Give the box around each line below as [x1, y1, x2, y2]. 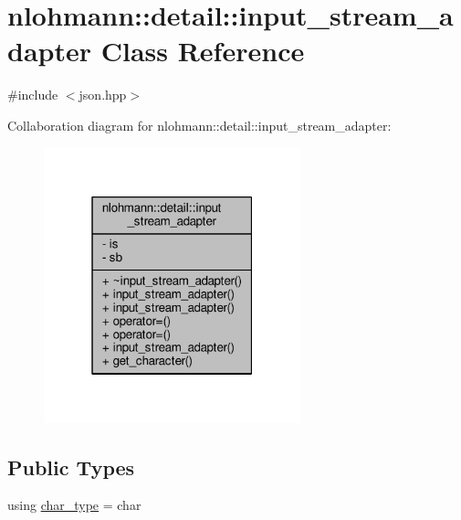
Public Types [7, 452, 135, 481]
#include [7, 85, 58, 104]
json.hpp [79, 85, 127, 104]
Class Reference [100, 32, 305, 69]
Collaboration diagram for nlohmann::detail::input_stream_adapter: [7, 115, 392, 134]
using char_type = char [7, 495, 141, 515]
